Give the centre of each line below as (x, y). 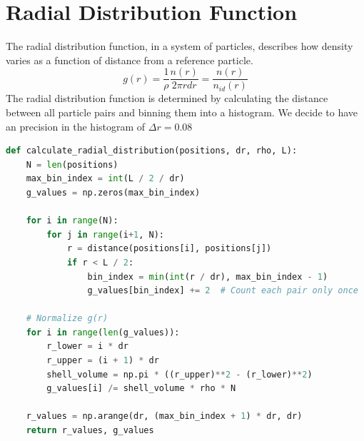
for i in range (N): (72, 221)
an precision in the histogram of (76, 126)
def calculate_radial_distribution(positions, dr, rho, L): (152, 151)
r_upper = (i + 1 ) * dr (103, 361)
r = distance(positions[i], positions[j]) (169, 249)
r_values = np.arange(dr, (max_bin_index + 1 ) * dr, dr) (164, 416)
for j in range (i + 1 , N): (106, 234)
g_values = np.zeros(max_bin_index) (113, 192)
